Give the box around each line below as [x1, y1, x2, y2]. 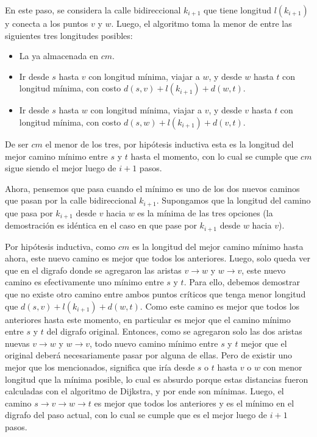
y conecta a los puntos [5, 17, 88, 29]
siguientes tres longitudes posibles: [5, 29, 133, 41]
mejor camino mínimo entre [5, 149, 108, 162]
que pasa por [5, 206, 53, 219]
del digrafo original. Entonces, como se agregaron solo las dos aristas [46, 325, 302, 338]
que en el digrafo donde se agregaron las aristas [5, 263, 182, 276]
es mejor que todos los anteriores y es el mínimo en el [94, 396, 294, 409]
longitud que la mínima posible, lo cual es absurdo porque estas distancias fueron [5, 372, 308, 385]
